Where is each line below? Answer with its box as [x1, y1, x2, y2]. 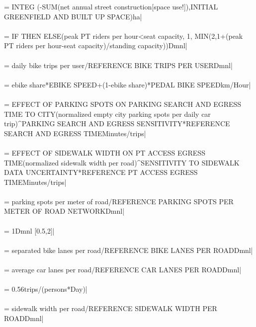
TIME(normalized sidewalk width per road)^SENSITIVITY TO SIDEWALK [4, 157, 240, 167]
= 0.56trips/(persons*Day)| [4, 284, 87, 294]
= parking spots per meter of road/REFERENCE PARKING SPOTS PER [4, 196, 234, 206]
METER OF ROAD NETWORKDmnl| [4, 206, 125, 216]
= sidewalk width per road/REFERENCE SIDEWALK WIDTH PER [4, 303, 217, 314]
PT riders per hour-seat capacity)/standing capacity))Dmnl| [4, 40, 187, 51]
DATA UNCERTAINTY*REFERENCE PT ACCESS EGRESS [4, 167, 198, 177]
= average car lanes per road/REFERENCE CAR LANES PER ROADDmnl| [4, 264, 242, 275]
